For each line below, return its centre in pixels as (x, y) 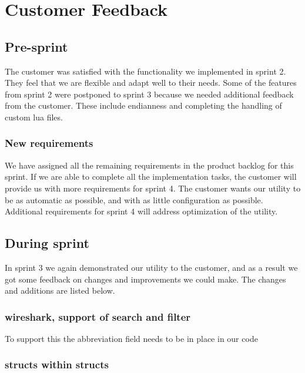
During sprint (47, 243)
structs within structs (57, 364)
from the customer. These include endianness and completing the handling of (143, 105)
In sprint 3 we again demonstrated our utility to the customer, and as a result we (151, 267)
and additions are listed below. (60, 290)
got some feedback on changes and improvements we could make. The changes (145, 279)
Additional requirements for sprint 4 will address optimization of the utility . (141, 211)
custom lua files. (34, 117)
